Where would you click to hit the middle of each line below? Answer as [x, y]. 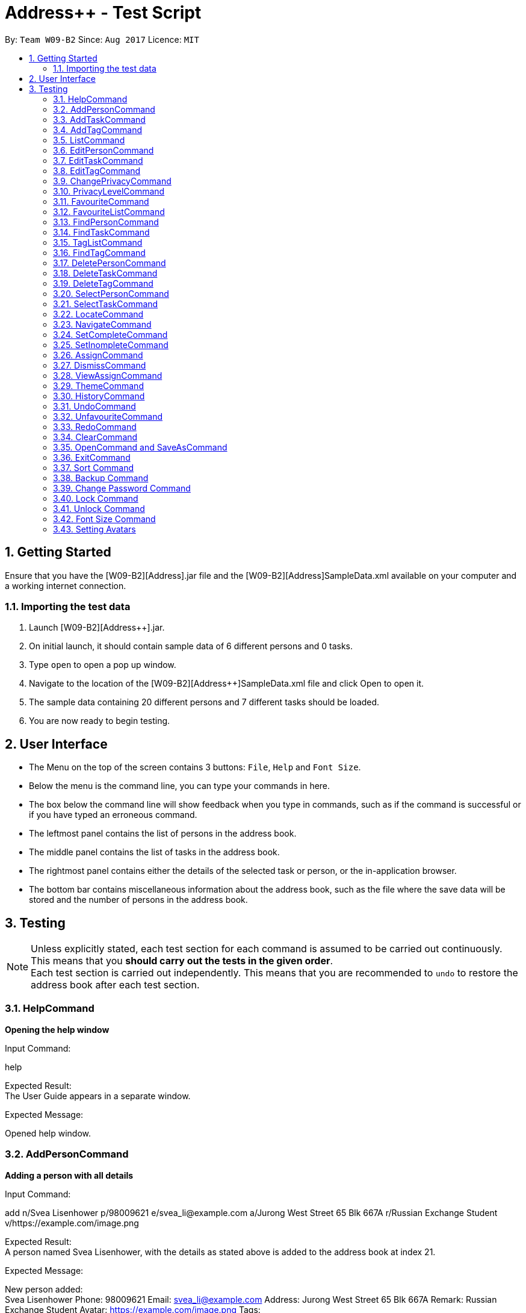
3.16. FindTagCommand [99, 252]
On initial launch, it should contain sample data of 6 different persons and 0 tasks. [191, 646]
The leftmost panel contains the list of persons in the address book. [163, 834]
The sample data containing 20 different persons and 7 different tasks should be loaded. [204, 702]
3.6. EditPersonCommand [104, 150]
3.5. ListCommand [89, 140]
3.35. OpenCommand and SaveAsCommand [140, 447]
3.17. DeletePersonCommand [110, 263]
